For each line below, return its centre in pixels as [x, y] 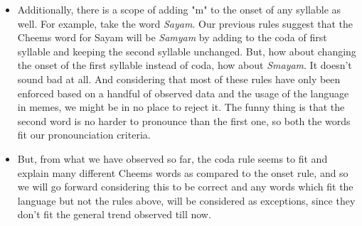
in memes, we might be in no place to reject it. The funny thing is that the [181, 107]
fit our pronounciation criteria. [84, 135]
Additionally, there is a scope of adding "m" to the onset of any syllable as [179, 9]
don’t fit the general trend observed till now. [114, 214]
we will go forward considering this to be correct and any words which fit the [185, 187]
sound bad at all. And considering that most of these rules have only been [179, 79]
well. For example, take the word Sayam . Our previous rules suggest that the [185, 23]
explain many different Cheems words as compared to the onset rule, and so [183, 172]
